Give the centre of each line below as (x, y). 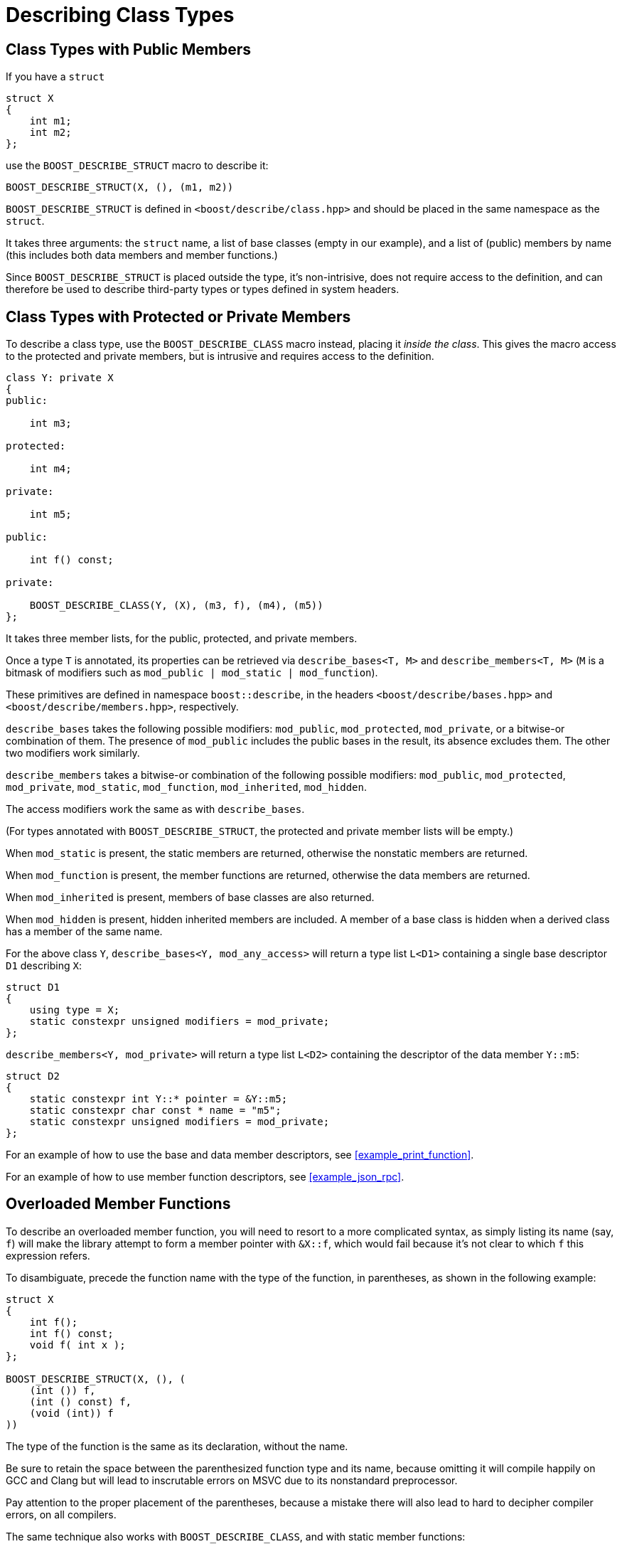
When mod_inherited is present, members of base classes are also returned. (190, 898)
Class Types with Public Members (129, 49)
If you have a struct (55, 77)
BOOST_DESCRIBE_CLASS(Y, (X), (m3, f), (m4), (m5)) (176, 606)
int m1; (50, 121)
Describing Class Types (120, 15)
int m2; (50, 133)
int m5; (50, 515)
